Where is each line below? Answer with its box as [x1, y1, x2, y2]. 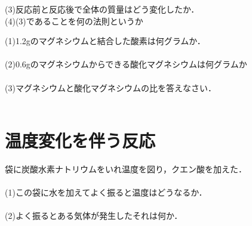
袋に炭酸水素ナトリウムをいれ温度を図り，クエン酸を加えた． [5, 162, 247, 175]
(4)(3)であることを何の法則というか [5, 14, 143, 27]
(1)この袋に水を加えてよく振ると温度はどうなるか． [5, 186, 207, 199]
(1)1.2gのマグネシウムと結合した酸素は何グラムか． [5, 35, 205, 47]
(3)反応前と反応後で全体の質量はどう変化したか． [5, 3, 199, 15]
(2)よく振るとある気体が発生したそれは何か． [5, 209, 183, 222]
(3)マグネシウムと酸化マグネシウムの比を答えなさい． [5, 81, 216, 94]
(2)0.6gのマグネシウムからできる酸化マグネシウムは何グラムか [5, 58, 247, 70]
